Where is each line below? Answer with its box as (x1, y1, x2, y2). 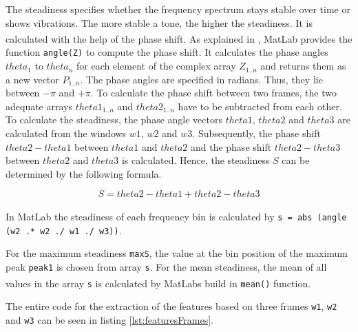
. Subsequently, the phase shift (192, 126, 321, 141)
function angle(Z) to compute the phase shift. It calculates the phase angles (6, 45, 328, 59)
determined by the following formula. (6, 166, 162, 180)
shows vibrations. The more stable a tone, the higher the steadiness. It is (6, 15, 313, 30)
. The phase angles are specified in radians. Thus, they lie (80, 72, 323, 86)
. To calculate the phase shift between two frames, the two (90, 85, 337, 100)
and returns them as (260, 59, 346, 73)
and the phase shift (190, 139, 272, 154)
